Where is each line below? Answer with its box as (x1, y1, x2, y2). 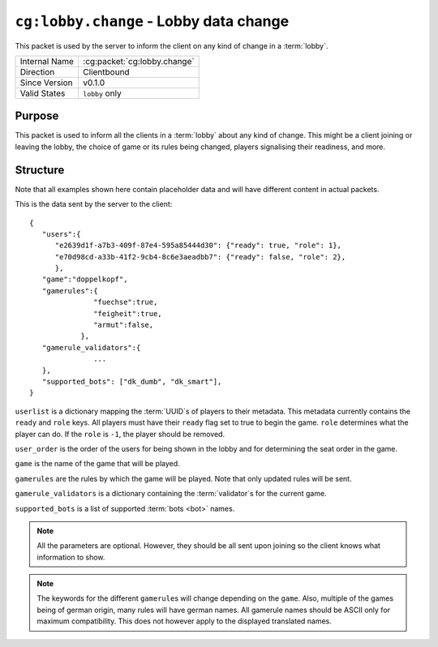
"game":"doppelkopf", (41, 275, 128, 284)
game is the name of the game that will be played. (15, 459, 180, 469)
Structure (15, 163, 65, 177)
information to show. (36, 552, 105, 562)
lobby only (82, 88, 122, 99)
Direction (19, 66, 55, 77)
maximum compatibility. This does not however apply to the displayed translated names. (36, 616, 333, 626)
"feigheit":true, (93, 309, 162, 318)
